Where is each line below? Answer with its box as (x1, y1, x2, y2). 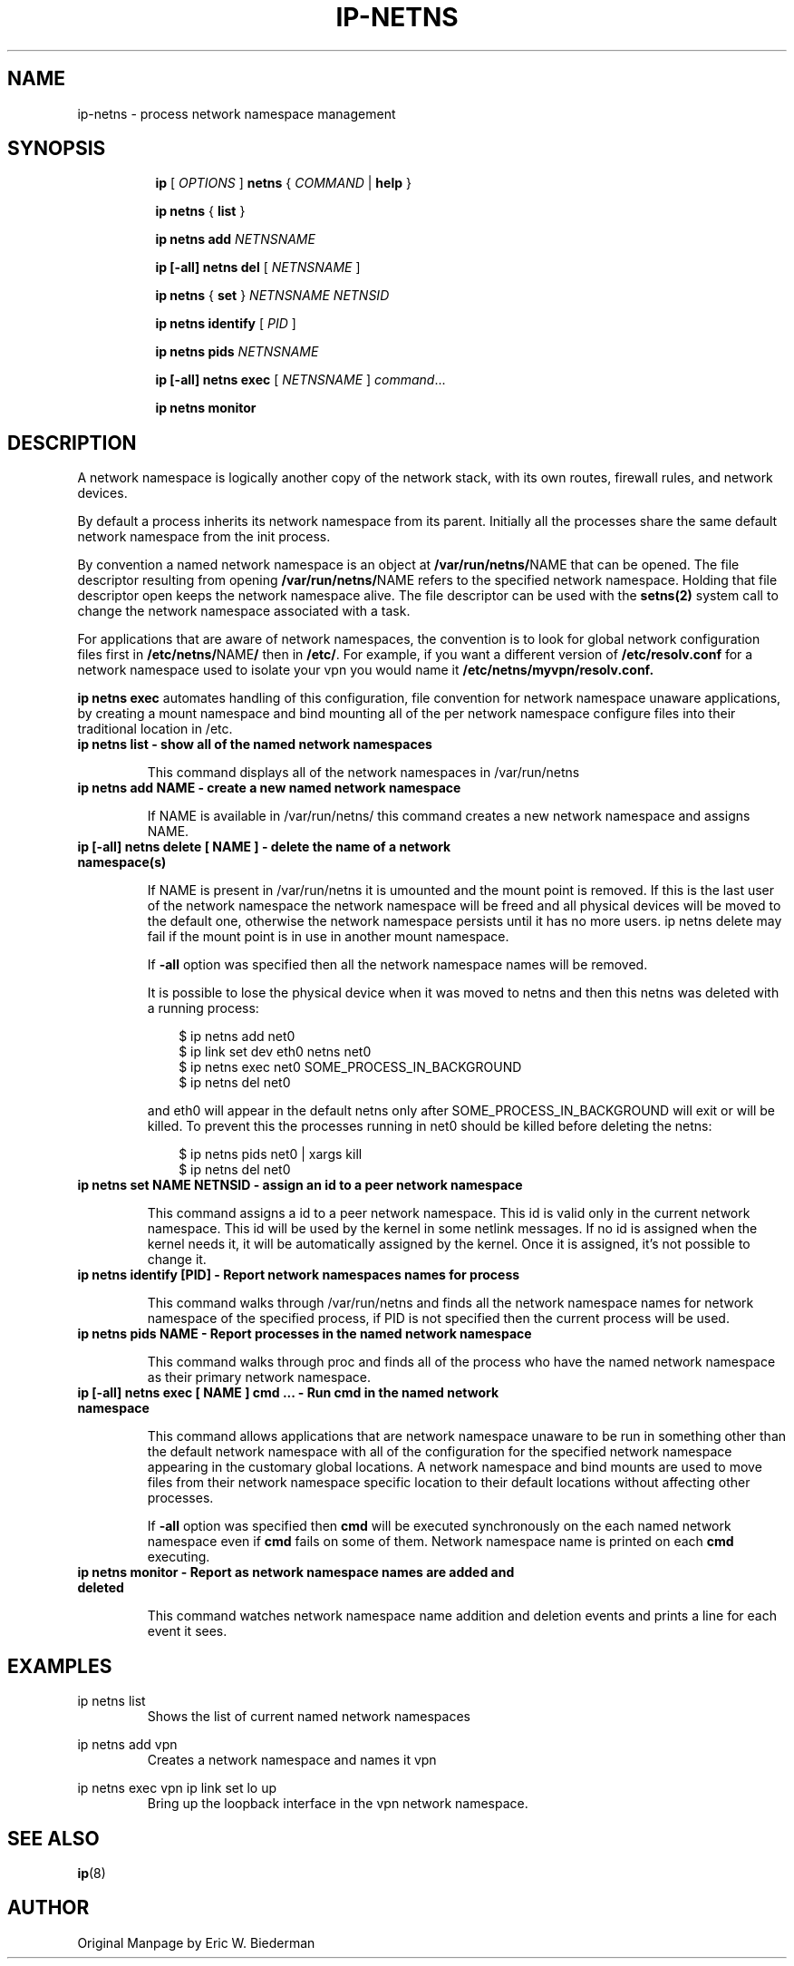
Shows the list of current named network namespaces (147, 1708, 470, 1725)
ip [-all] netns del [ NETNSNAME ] (155, 259, 361, 276)
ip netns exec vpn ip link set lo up (77, 1780, 277, 1796)
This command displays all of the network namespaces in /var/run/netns (147, 764, 580, 781)
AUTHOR (7, 1896, 90, 1920)
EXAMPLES (7, 1654, 112, 1678)
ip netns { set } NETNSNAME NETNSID (155, 287, 390, 304)
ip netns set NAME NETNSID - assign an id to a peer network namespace (77, 1177, 523, 1193)
